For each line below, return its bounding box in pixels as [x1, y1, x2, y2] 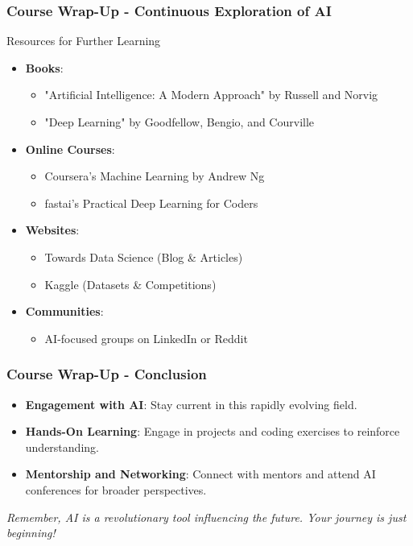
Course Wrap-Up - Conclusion [6, 364, 207, 384]
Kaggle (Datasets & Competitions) [44, 275, 217, 292]
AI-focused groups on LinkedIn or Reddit [44, 329, 248, 346]
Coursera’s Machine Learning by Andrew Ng [44, 168, 265, 184]
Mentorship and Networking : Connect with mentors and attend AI [25, 465, 376, 482]
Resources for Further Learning [6, 32, 161, 49]
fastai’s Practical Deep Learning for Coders [44, 194, 258, 211]
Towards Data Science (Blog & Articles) [44, 248, 243, 265]
